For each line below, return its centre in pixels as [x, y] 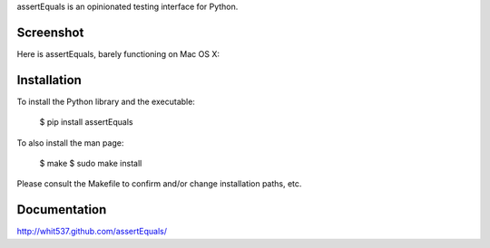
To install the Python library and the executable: [106, 101]
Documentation [62, 210]
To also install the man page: [70, 143]
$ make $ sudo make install [91, 163]
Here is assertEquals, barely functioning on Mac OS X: [118, 53]
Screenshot [50, 32]
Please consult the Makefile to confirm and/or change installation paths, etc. [159, 184]
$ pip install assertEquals [86, 122]
